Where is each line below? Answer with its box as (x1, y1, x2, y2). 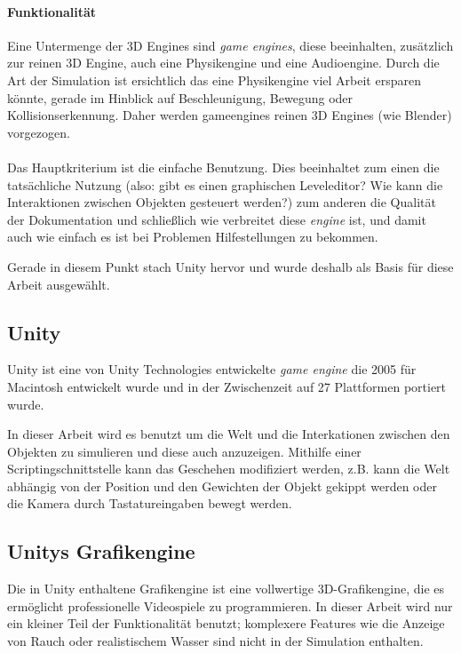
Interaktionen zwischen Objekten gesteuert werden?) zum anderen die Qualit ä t (7, 193, 436, 211)
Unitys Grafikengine (7, 538, 195, 565)
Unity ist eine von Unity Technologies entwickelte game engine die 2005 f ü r (7, 360, 417, 378)
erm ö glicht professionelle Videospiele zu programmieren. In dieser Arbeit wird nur (7, 596, 453, 615)
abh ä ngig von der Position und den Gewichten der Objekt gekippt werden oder (7, 476, 437, 495)
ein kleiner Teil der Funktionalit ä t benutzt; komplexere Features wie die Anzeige (7, 614, 445, 633)
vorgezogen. (7, 123, 70, 141)
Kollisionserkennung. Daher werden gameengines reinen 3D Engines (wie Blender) (7, 106, 452, 124)
